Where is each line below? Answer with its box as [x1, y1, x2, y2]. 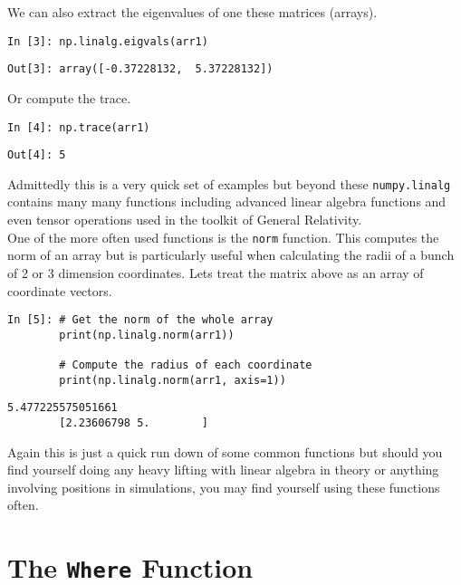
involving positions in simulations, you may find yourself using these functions [7, 477, 440, 496]
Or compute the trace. [7, 88, 131, 107]
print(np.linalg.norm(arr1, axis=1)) [59, 373, 286, 387]
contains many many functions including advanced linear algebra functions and [7, 192, 447, 211]
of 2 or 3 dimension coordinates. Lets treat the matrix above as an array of [7, 263, 424, 282]
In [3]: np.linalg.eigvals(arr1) [7, 34, 208, 48]
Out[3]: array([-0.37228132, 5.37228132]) [7, 62, 274, 76]
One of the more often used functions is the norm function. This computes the [7, 227, 439, 246]
